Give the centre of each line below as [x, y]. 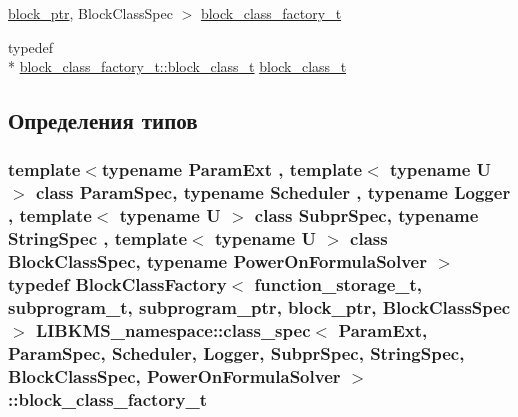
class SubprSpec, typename [366, 215]
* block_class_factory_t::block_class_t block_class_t [177, 66]
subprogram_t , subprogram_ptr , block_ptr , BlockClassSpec [259, 307]
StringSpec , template [98, 238]
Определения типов [103, 120]
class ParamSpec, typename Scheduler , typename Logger [273, 192]
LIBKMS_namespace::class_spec [173, 329]
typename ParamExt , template [232, 169]
